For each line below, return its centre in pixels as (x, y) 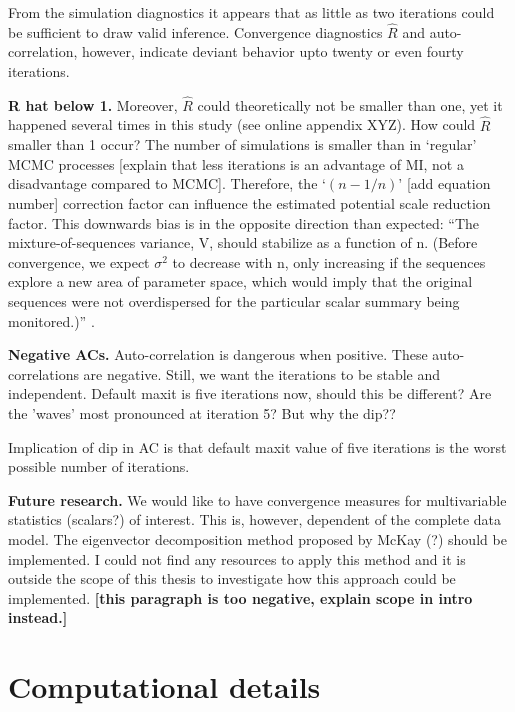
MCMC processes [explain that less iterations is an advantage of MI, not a (236, 163)
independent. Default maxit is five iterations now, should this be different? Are (250, 393)
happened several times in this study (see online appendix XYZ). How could (242, 124)
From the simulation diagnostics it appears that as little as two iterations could (251, 12)
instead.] (38, 617)
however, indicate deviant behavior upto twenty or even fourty (272, 51)
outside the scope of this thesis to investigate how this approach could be (232, 578)
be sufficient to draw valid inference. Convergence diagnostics (195, 31)
